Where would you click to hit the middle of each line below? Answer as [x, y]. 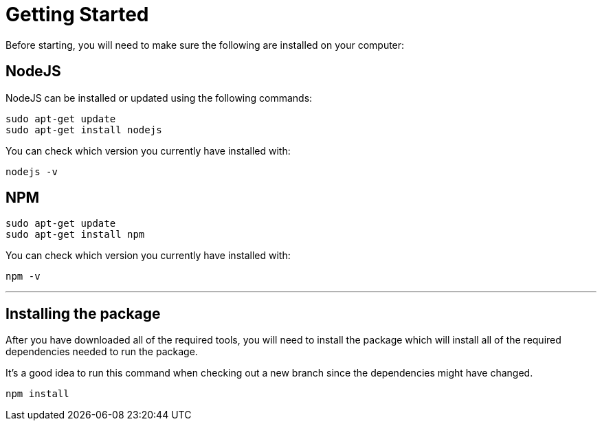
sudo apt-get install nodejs [84, 130]
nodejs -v [32, 171]
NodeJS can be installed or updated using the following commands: [159, 98]
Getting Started [77, 14]
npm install [37, 394]
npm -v [23, 277]
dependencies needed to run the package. [102, 352]
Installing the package [83, 313]
